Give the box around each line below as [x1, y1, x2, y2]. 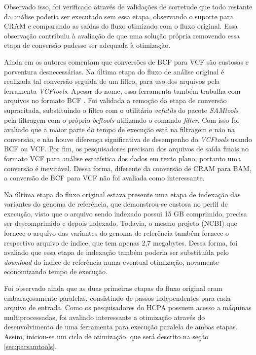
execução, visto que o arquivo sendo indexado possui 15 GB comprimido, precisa [4, 208, 247, 218]
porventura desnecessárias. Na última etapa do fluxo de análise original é [4, 66, 224, 76]
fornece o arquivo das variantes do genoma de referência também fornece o [4, 228, 229, 238]
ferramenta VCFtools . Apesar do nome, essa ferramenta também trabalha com [4, 85, 241, 96]
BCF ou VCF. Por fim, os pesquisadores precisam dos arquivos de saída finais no [4, 143, 249, 154]
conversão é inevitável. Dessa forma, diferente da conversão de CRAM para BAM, [4, 163, 252, 173]
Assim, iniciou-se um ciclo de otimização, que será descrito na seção [4, 331, 209, 341]
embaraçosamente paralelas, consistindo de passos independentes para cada [4, 292, 231, 303]
